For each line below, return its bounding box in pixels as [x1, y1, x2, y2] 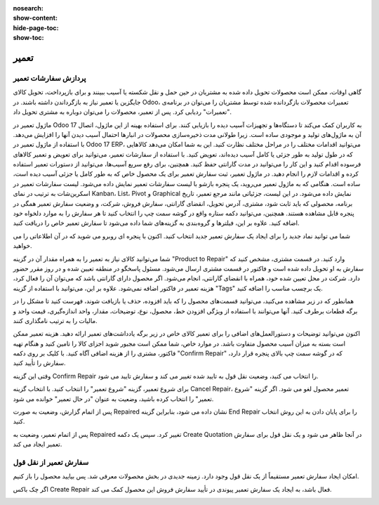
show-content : [13, 14, 58, 22]
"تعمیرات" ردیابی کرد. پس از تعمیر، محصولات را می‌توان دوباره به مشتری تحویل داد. [13, 107, 232, 116]
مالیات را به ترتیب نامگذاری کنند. [13, 316, 98, 324]
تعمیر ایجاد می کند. [13, 440, 62, 449]
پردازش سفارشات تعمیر [13, 73, 86, 83]
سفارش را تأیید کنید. [13, 359, 66, 367]
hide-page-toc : [13, 23, 59, 32]
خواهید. [13, 242, 32, 250]
